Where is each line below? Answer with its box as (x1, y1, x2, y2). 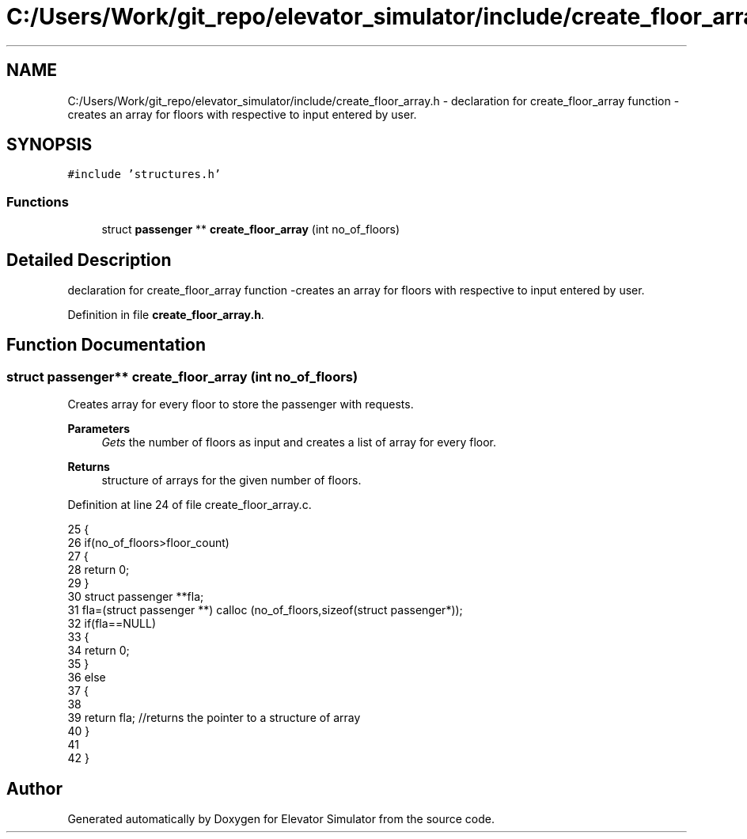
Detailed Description (6, 249, 172, 270)
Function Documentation (6, 335, 206, 355)
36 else (67, 670, 106, 685)
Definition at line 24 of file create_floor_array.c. (67, 498, 312, 512)
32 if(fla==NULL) (67, 617, 157, 631)
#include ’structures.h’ (67, 168, 222, 181)
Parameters (67, 422, 131, 436)
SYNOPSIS (6, 135, 93, 155)
